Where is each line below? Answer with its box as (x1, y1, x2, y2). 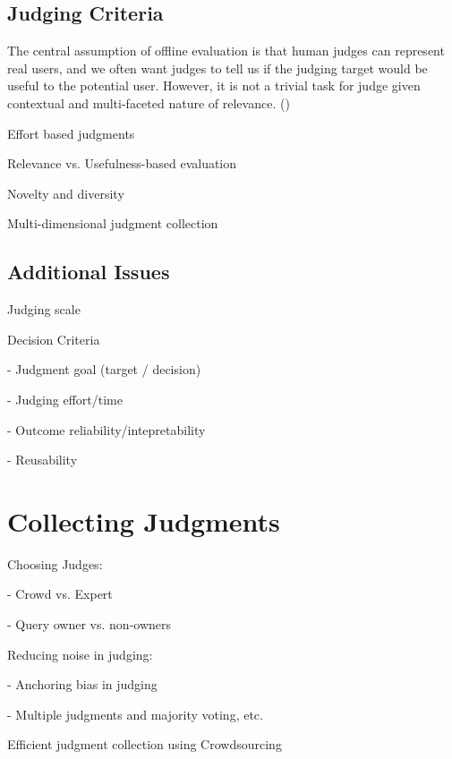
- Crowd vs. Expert (7, 584, 113, 603)
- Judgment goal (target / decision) (7, 360, 201, 379)
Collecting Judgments (7, 502, 280, 539)
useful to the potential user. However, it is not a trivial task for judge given (7, 76, 421, 95)
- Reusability (7, 450, 78, 469)
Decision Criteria (7, 329, 100, 348)
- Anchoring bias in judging (7, 675, 158, 694)
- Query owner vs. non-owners (7, 615, 172, 634)
